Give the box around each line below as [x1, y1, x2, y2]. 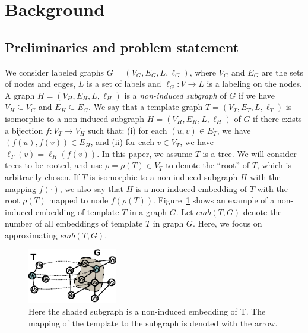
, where [189, 65, 217, 78]
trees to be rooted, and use [5, 159, 103, 171]
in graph [153, 217, 184, 230]
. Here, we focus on [192, 217, 262, 230]
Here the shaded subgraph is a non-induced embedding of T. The [28, 305, 266, 318]
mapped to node [49, 194, 109, 206]
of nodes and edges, [5, 77, 76, 90]
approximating [5, 228, 58, 241]
